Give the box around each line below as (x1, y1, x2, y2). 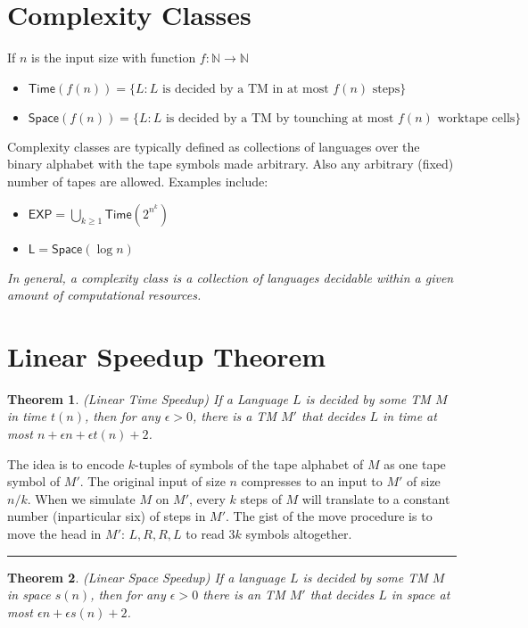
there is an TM (202, 585, 285, 604)
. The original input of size (79, 472, 226, 491)
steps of (240, 489, 282, 508)
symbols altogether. (245, 524, 352, 542)
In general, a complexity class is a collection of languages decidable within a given (7, 268, 454, 286)
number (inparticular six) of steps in (7, 507, 206, 525)
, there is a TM (192, 407, 276, 426)
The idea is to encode (7, 454, 125, 473)
